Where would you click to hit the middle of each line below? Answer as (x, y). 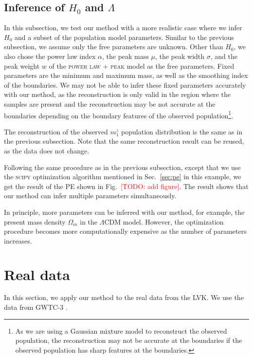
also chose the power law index (50, 56)
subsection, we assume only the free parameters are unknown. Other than (114, 47)
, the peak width (180, 56)
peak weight (22, 66)
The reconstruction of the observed (56, 131)
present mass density (35, 221)
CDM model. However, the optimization (164, 221)
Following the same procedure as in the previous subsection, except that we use (122, 167)
